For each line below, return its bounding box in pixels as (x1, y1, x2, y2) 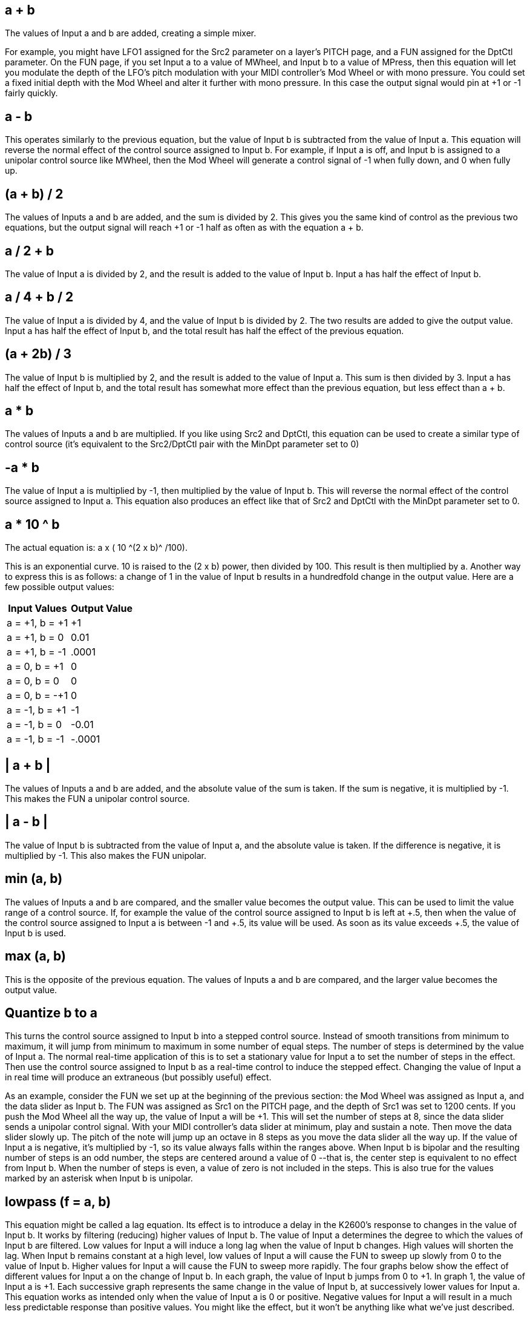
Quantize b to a (5, 1005, 97, 1020)
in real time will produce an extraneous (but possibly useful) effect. (5, 1072, 272, 1083)
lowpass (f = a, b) (5, 1194, 111, 1209)
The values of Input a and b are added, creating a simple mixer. (5, 28, 257, 39)
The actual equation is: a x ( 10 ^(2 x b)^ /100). (5, 542, 188, 553)
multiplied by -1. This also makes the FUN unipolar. (5, 850, 207, 861)
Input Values (8, 602, 67, 615)
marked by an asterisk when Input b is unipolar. (5, 1173, 193, 1184)
